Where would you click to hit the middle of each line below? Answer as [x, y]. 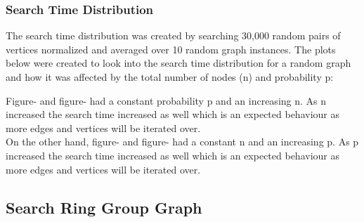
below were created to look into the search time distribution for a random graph [178, 63]
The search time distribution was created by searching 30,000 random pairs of [173, 35]
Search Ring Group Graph [104, 207]
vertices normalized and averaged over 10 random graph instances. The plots [171, 49]
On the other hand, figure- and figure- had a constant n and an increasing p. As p [182, 142]
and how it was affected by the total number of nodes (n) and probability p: [170, 77]
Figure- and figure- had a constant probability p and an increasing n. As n [166, 100]
